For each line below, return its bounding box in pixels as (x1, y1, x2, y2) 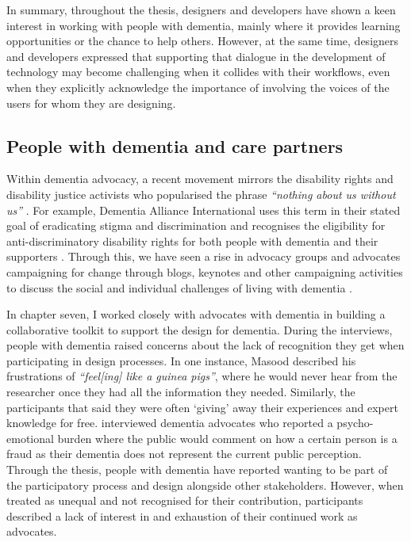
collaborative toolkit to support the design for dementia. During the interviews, (6, 321, 393, 338)
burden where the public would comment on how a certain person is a (57, 429, 398, 446)
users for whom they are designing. (6, 94, 176, 111)
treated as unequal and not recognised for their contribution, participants (6, 492, 363, 509)
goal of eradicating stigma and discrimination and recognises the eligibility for (6, 217, 386, 234)
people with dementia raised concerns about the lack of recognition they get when (6, 337, 405, 353)
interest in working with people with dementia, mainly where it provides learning (6, 17, 401, 33)
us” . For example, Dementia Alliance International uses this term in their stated (6, 201, 401, 218)
